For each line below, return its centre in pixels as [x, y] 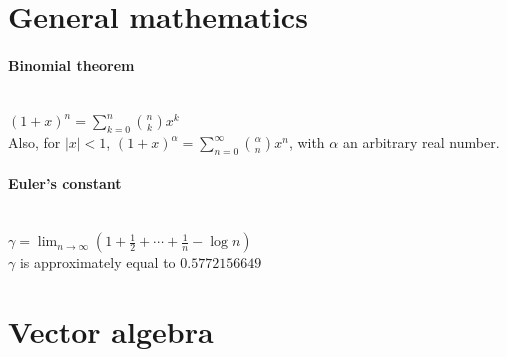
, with [306, 142]
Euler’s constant [65, 183]
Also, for [34, 142]
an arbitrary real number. [421, 142]
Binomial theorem [71, 64]
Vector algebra [111, 331]
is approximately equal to [97, 262]
